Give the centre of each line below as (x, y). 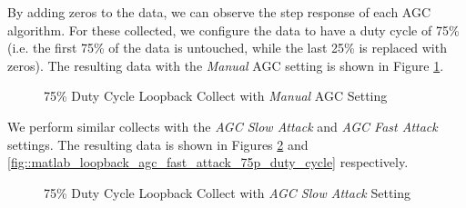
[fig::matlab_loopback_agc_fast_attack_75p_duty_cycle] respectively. (208, 162)
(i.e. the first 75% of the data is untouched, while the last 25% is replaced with (227, 48)
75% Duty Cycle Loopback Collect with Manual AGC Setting (216, 96)
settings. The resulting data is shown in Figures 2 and (158, 144)
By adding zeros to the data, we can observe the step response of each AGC (219, 12)
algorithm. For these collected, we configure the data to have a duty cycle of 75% (233, 30)
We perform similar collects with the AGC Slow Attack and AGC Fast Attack (223, 126)
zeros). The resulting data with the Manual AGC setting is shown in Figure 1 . (226, 65)
